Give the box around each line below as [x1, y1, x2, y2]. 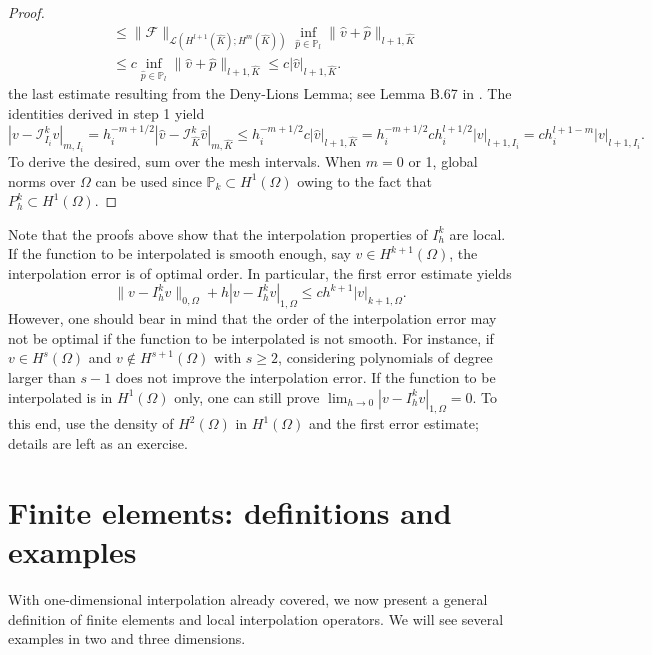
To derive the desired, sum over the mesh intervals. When [8, 150, 362, 171]
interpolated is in [8, 386, 113, 407]
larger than [8, 367, 76, 388]
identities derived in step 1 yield [8, 103, 205, 124]
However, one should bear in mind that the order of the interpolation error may [8, 308, 497, 329]
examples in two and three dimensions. [8, 628, 246, 649]
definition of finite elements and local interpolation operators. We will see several [8, 608, 504, 629]
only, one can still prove [174, 386, 320, 407]
